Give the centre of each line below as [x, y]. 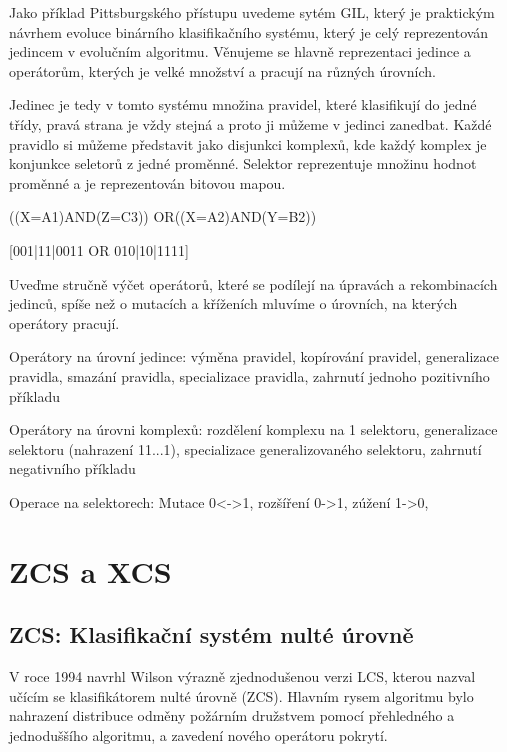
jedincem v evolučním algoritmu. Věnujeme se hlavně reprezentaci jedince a [240, 51]
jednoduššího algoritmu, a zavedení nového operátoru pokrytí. [198, 734]
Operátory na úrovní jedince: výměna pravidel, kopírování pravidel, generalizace [254, 356]
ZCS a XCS [90, 570]
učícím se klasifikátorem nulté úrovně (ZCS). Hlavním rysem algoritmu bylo [241, 695]
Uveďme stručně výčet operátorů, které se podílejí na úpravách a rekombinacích [253, 283]
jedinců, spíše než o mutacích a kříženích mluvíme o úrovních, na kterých [233, 303]
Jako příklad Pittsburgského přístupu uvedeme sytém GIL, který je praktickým [252, 12]
